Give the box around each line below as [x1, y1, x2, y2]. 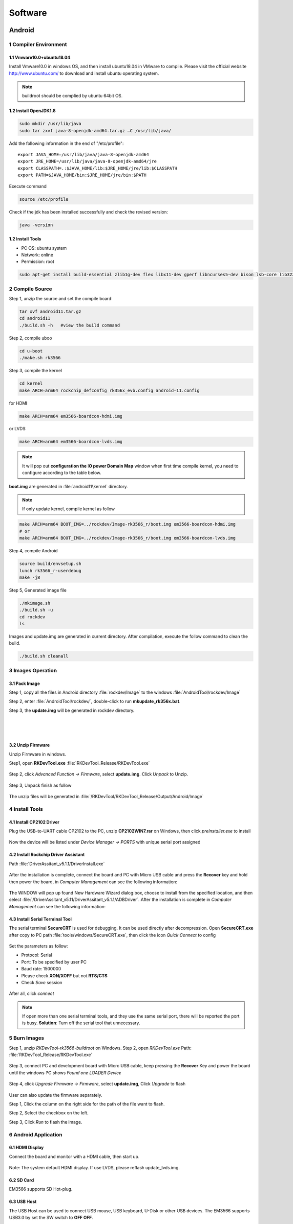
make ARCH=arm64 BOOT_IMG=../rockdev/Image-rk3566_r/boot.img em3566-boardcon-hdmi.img [19, 521, 236, 527]
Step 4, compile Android [9, 548, 58, 554]
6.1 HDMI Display [9, 1145, 44, 1151]
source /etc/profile [19, 196, 68, 202]
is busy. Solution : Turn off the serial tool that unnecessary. [22, 1020, 140, 1026]
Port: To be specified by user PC [21, 959, 87, 965]
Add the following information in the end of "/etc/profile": [9, 140, 124, 146]
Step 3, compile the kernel [9, 368, 62, 374]
